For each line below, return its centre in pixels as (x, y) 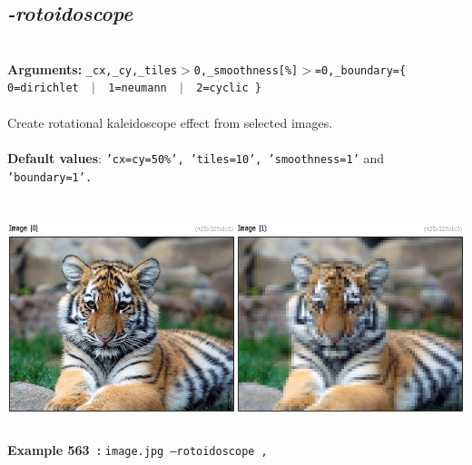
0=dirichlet (43, 88)
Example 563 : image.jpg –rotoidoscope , (138, 450)
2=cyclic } (229, 88)
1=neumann (138, 88)
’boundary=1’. (50, 177)
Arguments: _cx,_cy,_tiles (93, 68)
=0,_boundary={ (360, 70)
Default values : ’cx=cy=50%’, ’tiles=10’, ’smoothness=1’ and (196, 157)
